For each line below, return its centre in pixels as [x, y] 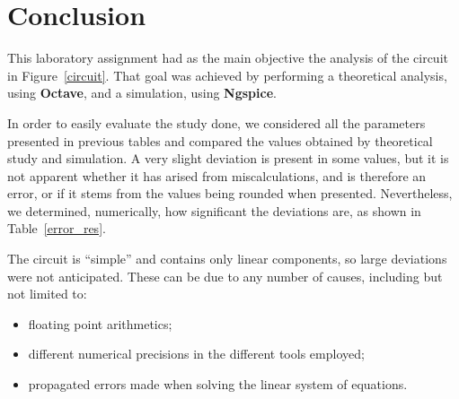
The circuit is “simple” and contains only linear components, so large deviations [227, 259]
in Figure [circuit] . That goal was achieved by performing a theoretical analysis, [227, 75]
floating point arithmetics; [100, 323]
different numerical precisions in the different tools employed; [196, 354]
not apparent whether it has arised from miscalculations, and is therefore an [217, 175]
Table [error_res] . [57, 228]
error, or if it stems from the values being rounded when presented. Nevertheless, [230, 193]
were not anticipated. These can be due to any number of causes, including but [225, 276]
